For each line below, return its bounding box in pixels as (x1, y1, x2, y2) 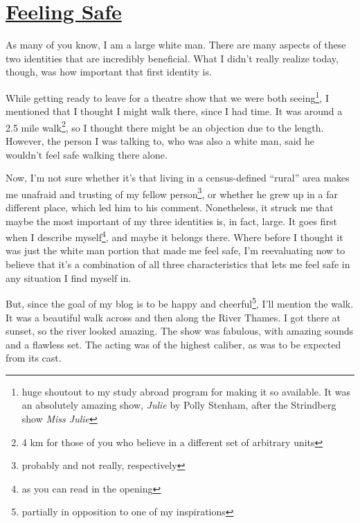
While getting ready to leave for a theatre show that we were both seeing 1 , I (6, 88, 329, 105)
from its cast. (6, 351, 62, 365)
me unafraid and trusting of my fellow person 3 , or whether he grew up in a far (6, 184, 338, 201)
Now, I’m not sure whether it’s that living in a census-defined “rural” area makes (6, 170, 350, 185)
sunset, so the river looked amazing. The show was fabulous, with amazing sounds (6, 323, 354, 338)
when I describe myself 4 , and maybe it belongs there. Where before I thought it (6, 228, 343, 244)
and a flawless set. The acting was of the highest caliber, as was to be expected (6, 337, 341, 351)
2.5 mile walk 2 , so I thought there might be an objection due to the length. (6, 118, 324, 134)
